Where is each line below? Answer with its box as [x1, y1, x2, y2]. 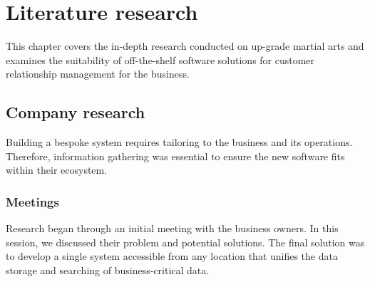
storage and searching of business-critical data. [6, 262, 210, 277]
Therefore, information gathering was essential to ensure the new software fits [6, 148, 345, 163]
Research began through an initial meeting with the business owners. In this [6, 221, 339, 236]
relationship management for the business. [6, 66, 190, 81]
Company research [6, 101, 145, 123]
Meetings [6, 192, 59, 210]
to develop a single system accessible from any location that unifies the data [6, 249, 338, 263]
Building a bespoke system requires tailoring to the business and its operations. [6, 135, 353, 150]
